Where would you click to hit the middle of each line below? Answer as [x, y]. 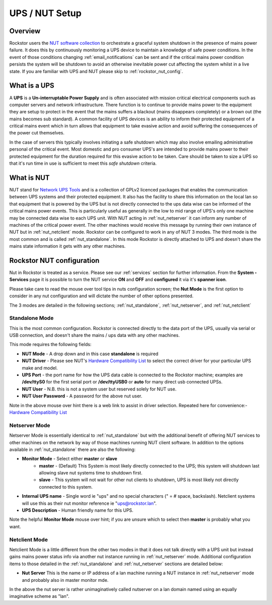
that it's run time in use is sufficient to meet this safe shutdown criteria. [83, 163]
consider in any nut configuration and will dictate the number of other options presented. [101, 296]
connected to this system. [66, 487]
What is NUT [29, 178]
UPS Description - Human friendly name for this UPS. [78, 510]
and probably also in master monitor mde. [65, 580]
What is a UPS [32, 86]
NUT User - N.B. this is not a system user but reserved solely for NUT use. [99, 389]
